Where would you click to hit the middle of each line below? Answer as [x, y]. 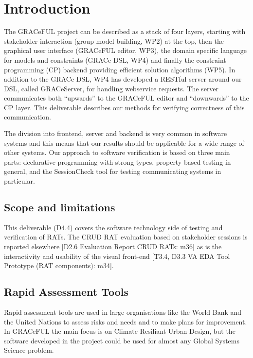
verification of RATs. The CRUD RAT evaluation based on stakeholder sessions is [126, 237]
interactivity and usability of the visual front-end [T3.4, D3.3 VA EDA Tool [117, 256]
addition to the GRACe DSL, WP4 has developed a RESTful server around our [123, 79]
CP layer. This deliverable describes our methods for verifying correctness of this [124, 107]
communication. [27, 117]
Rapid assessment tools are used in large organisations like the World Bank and [123, 312]
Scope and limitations [60, 207]
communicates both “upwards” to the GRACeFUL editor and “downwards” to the [126, 98]
